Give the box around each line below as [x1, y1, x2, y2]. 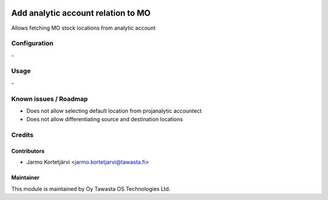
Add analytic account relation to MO [11, 8, 151, 18]
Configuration [11, 39, 54, 48]
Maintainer [11, 174, 39, 181]
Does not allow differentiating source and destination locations [26, 116, 183, 123]
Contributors [11, 147, 45, 155]
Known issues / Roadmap [11, 95, 88, 103]
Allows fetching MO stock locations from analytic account [11, 24, 156, 32]
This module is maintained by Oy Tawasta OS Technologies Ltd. [11, 185, 171, 192]
